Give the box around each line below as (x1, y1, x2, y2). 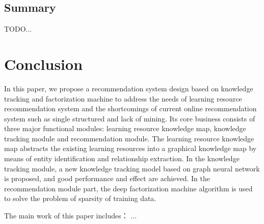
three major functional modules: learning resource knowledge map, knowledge (4, 123, 246, 134)
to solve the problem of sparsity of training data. (4, 193, 156, 204)
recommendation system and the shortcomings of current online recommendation (4, 103, 257, 114)
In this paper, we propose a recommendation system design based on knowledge (4, 83, 253, 93)
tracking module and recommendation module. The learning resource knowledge (4, 133, 254, 143)
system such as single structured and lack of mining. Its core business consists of (4, 113, 255, 123)
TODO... (4, 23, 32, 34)
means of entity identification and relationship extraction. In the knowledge (4, 153, 240, 164)
